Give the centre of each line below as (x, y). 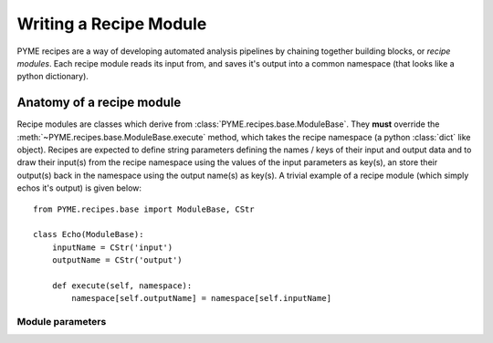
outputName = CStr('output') (117, 260)
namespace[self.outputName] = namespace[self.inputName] (202, 298)
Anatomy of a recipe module (99, 103)
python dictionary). (52, 77)
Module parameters (62, 322)
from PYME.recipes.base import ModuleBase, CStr (144, 209)
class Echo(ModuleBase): (89, 234)
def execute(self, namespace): (122, 286)
